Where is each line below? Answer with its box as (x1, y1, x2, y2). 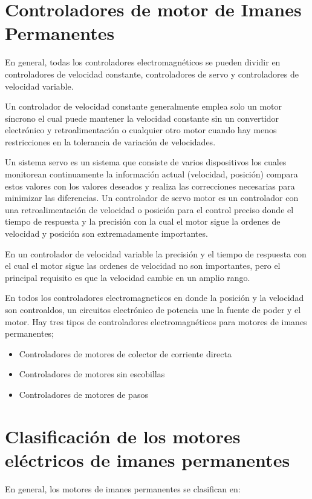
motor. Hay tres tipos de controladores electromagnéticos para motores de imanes (5, 315, 307, 328)
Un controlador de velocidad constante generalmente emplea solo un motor (5, 100, 282, 113)
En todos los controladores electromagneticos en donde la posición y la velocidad (5, 291, 304, 304)
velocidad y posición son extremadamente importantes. (5, 227, 208, 240)
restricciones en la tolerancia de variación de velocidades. (5, 135, 216, 148)
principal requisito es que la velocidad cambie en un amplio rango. (5, 271, 250, 283)
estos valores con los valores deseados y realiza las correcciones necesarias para (5, 179, 295, 192)
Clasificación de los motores (5, 423, 241, 448)
